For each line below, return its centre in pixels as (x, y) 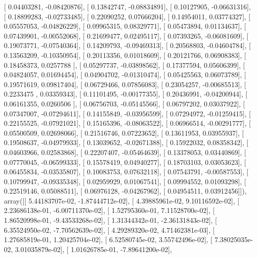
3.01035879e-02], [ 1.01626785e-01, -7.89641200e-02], (93, 249)
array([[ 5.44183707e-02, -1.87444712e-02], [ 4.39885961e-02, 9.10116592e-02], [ (122, 200)
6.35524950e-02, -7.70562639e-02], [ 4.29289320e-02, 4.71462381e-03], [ (109, 230)
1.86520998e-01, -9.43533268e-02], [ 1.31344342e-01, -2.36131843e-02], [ (110, 220)
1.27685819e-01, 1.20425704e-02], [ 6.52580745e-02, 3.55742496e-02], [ (108, 239)
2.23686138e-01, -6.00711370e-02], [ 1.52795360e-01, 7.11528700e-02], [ (109, 210)
